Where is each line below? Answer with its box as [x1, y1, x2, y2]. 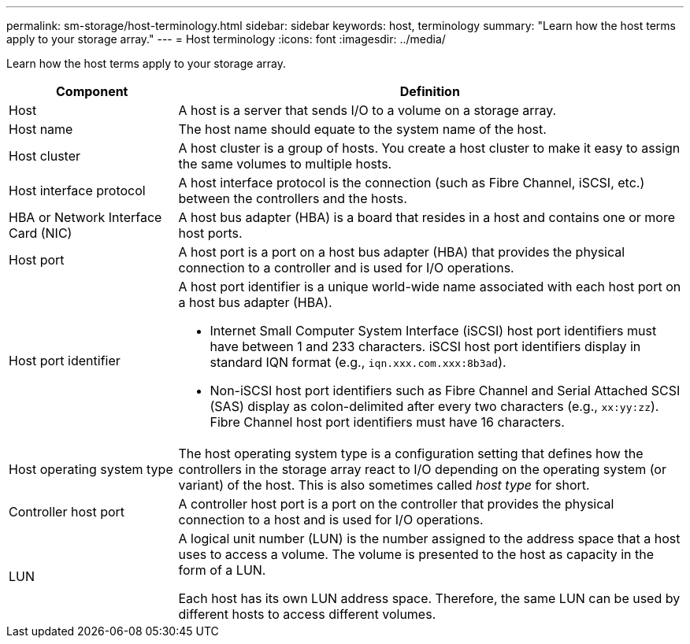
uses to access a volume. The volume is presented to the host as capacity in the [178, 546, 655, 562]
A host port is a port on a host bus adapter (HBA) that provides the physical [178, 244, 625, 260]
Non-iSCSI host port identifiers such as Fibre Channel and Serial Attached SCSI [210, 383, 681, 398]
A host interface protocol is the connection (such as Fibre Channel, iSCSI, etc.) [178, 175, 645, 191]
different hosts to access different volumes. [178, 606, 436, 622]
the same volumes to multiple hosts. [178, 156, 392, 172]
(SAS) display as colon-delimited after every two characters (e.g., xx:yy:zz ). [210, 398, 659, 414]
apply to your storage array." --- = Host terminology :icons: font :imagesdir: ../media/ [6, 32, 446, 46]
